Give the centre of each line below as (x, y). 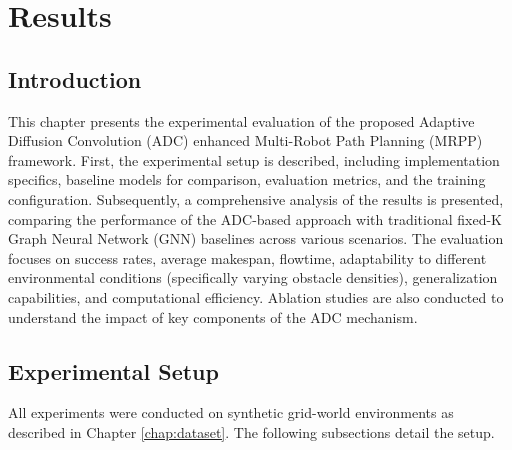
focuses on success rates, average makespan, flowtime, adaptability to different (247, 257)
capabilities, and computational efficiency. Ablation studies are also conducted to (256, 296)
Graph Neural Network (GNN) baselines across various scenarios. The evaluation (256, 238)
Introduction (75, 78)
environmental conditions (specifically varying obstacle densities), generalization (253, 277)
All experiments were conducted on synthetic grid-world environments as (231, 412)
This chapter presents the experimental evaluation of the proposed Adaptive (241, 120)
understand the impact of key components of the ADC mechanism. (213, 316)
